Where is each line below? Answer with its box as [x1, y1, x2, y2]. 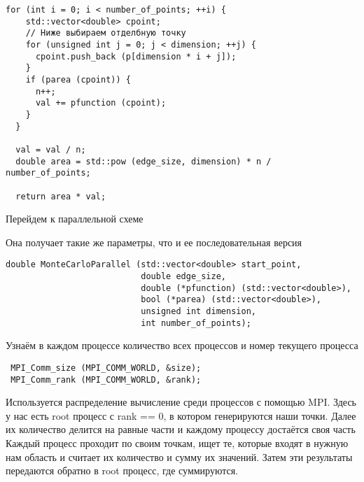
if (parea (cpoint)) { [25, 74, 131, 85]
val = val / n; [15, 144, 86, 155]
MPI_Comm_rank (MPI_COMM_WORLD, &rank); [10, 374, 202, 385]
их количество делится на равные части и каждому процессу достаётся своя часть [6, 422, 356, 437]
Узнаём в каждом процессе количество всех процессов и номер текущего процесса [6, 338, 358, 353]
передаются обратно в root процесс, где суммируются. [6, 463, 239, 478]
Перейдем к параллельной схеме [6, 211, 143, 226]
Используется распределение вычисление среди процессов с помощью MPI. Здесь [6, 395, 356, 409]
